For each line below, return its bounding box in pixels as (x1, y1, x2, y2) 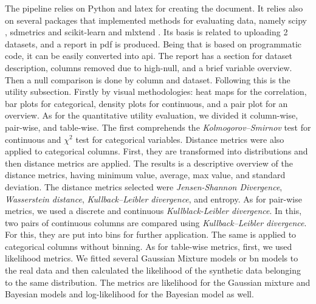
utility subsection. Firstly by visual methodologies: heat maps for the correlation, (5, 85, 307, 98)
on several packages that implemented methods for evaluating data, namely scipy (5, 13, 307, 26)
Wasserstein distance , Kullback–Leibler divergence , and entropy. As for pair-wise (5, 192, 302, 205)
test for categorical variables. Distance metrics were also (75, 133, 284, 145)
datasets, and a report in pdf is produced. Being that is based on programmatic (5, 37, 302, 50)
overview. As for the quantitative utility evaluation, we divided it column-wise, (5, 109, 298, 122)
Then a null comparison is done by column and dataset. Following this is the (5, 73, 290, 86)
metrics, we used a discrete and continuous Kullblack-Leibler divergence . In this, (5, 204, 302, 217)
